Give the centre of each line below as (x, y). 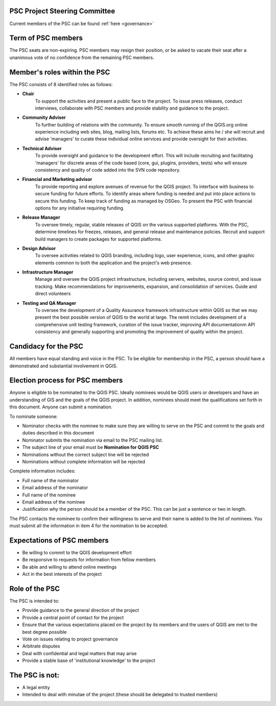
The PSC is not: (34, 675)
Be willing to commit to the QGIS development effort (77, 552)
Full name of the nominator (51, 480)
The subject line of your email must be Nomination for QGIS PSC (91, 447)
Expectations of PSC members (59, 540)
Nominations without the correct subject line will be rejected (86, 454)
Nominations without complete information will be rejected (84, 462)
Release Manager (41, 217)
